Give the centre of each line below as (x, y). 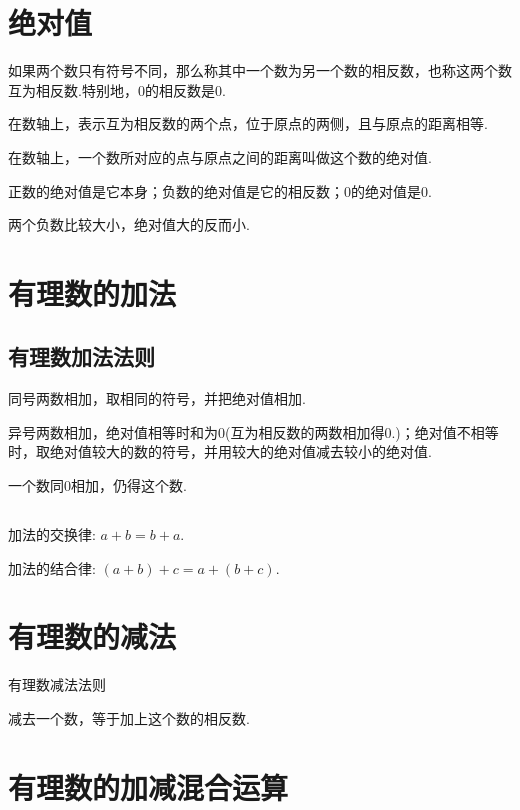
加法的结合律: (52, 567)
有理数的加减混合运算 (148, 786)
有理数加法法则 (81, 356)
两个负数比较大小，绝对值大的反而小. (129, 224)
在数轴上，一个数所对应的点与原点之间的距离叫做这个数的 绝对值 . (220, 156)
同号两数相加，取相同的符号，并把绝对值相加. (157, 398)
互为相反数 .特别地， (73, 89)
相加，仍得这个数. (129, 485)
